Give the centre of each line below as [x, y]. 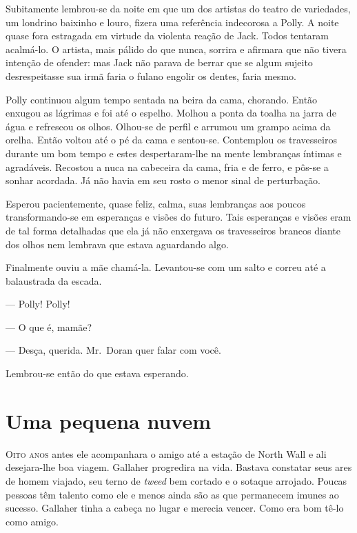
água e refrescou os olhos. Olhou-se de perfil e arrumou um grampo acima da [168, 126]
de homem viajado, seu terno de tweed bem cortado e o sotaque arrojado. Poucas [176, 480]
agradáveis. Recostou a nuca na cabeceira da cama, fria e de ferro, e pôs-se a [167, 167]
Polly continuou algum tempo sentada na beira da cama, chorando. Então [162, 99]
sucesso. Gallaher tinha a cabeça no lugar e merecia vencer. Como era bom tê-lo [175, 508]
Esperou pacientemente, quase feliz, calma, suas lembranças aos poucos [156, 203]
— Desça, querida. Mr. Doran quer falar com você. [113, 350]
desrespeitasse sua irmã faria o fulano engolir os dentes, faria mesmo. [151, 76]
